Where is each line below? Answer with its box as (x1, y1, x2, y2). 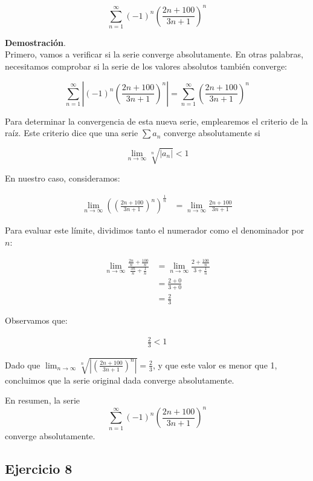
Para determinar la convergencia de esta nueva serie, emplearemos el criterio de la (5, 114, 308, 127)
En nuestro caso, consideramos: (5, 172, 120, 185)
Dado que (5, 358, 40, 371)
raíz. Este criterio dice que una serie (5, 126, 138, 139)
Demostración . (5, 36, 66, 48)
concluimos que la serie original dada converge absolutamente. (5, 373, 234, 386)
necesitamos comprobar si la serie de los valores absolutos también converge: (5, 60, 288, 73)
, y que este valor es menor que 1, (152, 358, 277, 371)
